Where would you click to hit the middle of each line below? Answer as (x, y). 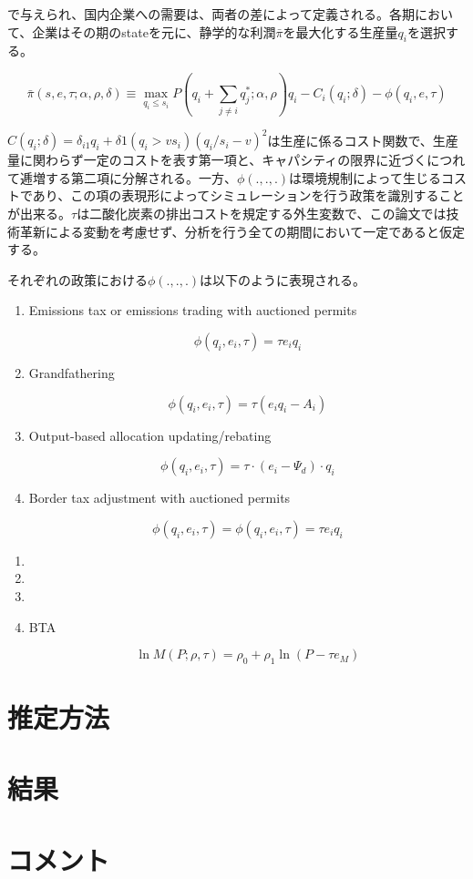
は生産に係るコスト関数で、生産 (363, 140)
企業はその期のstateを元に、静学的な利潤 (154, 31)
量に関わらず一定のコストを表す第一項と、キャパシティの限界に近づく (217, 160)
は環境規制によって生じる (365, 177)
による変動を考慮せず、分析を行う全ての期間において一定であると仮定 (255, 231)
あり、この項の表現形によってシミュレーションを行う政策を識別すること (248, 195)
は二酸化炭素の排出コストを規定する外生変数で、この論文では (262, 213)
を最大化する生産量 (340, 31)
